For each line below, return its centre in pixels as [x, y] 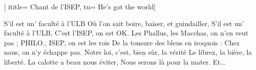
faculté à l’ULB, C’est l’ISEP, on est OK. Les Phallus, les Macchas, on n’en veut [126, 33]
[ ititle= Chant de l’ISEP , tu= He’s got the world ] [80, 6]
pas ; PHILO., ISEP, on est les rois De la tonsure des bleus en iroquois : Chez [122, 42]
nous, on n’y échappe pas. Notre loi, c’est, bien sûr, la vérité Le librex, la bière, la [128, 52]
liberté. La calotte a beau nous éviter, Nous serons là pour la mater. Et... [115, 61]
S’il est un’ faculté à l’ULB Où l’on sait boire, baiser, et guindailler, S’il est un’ [124, 23]
